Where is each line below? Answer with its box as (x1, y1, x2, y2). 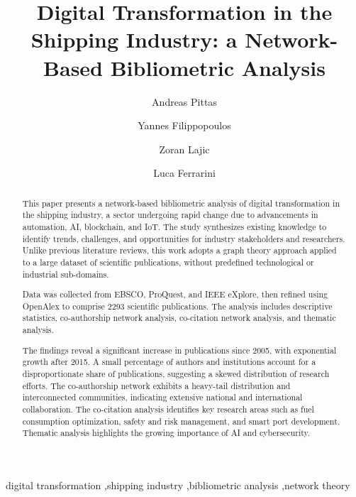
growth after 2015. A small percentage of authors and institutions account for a (22, 356, 316, 368)
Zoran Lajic (159, 141, 210, 156)
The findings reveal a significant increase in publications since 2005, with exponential (22, 344, 337, 356)
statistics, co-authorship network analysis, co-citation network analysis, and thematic (22, 312, 336, 324)
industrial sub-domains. (22, 268, 109, 280)
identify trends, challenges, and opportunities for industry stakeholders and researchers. (22, 232, 345, 244)
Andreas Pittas (152, 94, 217, 109)
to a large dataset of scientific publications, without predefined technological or (22, 256, 314, 268)
